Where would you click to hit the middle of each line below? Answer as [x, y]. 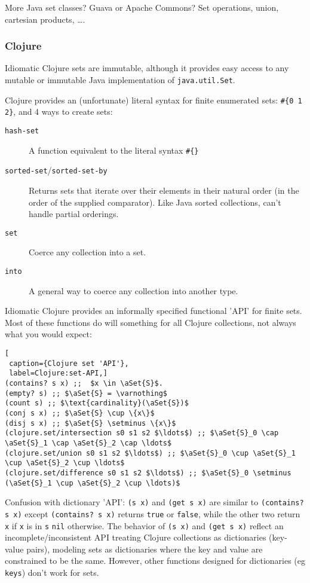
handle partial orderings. [74, 214]
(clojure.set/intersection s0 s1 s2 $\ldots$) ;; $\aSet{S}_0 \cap [142, 433]
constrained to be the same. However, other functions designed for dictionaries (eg [155, 561]
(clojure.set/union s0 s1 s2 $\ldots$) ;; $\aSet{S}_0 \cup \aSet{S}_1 [150, 453]
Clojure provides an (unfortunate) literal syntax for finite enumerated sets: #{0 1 [154, 100]
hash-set [22, 131]
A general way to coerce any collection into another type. [133, 290]
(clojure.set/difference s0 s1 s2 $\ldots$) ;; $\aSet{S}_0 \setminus [148, 473]
